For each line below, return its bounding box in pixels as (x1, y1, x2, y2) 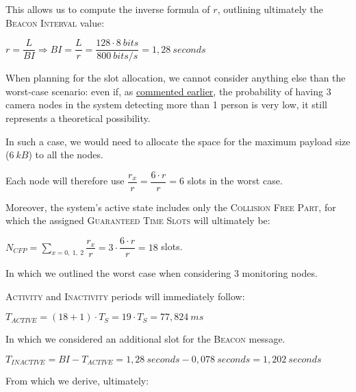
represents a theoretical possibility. (5, 111, 151, 125)
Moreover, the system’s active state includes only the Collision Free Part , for (5, 199, 336, 214)
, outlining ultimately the (217, 2, 324, 16)
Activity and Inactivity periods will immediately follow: (5, 289, 245, 303)
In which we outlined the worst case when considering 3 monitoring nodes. (5, 266, 318, 280)
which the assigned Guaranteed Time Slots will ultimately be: (5, 213, 270, 228)
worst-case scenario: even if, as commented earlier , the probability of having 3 (5, 84, 331, 98)
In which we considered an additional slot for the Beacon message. (5, 332, 285, 346)
